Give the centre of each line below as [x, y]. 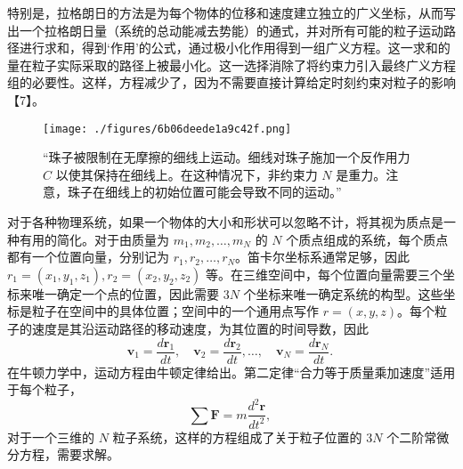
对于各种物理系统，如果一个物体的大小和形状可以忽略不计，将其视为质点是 [225, 222]
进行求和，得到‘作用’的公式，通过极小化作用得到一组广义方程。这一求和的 [235, 48]
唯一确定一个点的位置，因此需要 [125, 293]
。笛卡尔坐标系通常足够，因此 [323, 257]
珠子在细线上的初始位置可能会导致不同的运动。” [204, 192]
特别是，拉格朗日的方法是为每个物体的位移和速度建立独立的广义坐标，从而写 [231, 12]
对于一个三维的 [51, 437]
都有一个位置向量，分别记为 [88, 257]
